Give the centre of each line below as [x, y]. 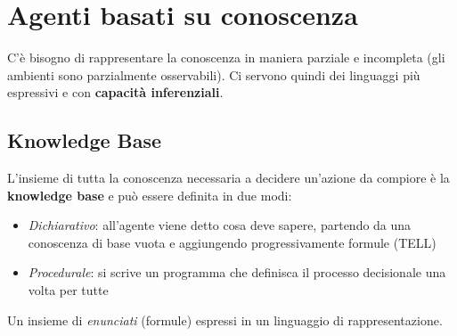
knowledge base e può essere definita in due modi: [150, 195]
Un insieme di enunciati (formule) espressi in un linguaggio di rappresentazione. [225, 320]
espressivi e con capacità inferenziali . [115, 92]
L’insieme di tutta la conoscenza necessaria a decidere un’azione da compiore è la [228, 178]
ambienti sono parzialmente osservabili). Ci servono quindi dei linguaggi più [214, 74]
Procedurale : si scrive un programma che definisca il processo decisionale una [237, 272]
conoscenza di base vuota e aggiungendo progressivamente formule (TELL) [232, 242]
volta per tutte [68, 290]
